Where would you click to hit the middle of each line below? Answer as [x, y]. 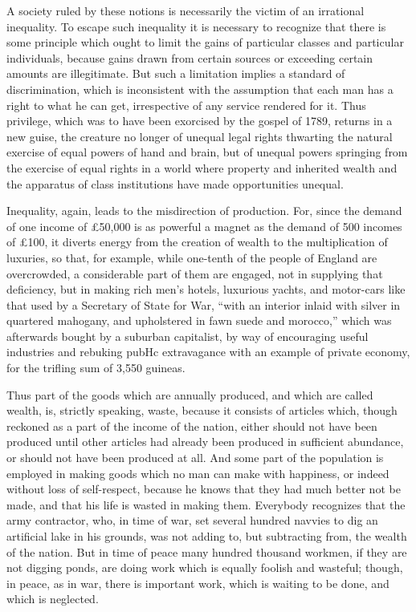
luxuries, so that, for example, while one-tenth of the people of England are [192, 257]
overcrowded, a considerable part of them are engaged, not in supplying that [195, 273]
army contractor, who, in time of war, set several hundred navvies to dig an [192, 520]
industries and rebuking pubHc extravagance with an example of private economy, [208, 352]
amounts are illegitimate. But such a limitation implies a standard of [176, 73]
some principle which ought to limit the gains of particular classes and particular [205, 42]
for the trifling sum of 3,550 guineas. [96, 368]
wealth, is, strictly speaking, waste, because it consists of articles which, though [202, 410]
